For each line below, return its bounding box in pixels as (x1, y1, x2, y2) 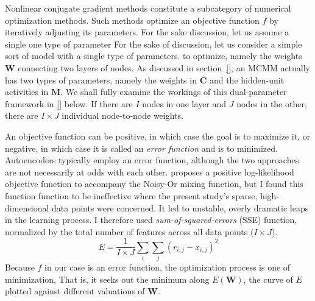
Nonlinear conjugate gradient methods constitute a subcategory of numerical (5, 2, 291, 14)
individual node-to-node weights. (62, 109, 183, 122)
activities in (5, 85, 49, 98)
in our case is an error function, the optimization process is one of (44, 261, 291, 274)
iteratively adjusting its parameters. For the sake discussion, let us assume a (5, 26, 289, 38)
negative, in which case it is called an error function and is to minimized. (5, 141, 278, 154)
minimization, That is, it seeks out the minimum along (5, 272, 210, 285)
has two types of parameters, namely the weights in (5, 73, 197, 86)
